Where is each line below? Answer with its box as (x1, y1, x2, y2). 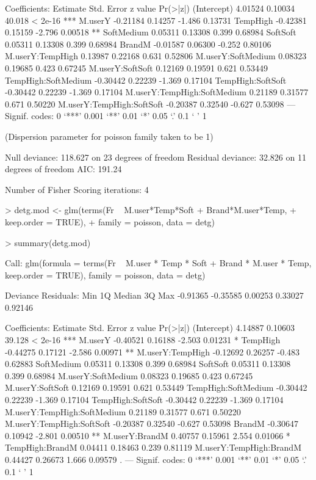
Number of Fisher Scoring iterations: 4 (5, 183, 149, 195)
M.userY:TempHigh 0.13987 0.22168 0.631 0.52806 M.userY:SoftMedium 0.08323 (5, 49, 307, 62)
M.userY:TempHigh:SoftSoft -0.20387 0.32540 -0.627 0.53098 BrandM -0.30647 (5, 417, 299, 430)
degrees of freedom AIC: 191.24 (5, 162, 122, 175)
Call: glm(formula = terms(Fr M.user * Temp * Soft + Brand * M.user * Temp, (5, 256, 312, 269)
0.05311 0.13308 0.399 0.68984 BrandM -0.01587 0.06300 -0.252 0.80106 (5, 37, 271, 50)
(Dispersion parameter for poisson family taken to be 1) (5, 129, 214, 142)
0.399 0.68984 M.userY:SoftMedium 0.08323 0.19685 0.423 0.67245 (5, 369, 253, 382)
